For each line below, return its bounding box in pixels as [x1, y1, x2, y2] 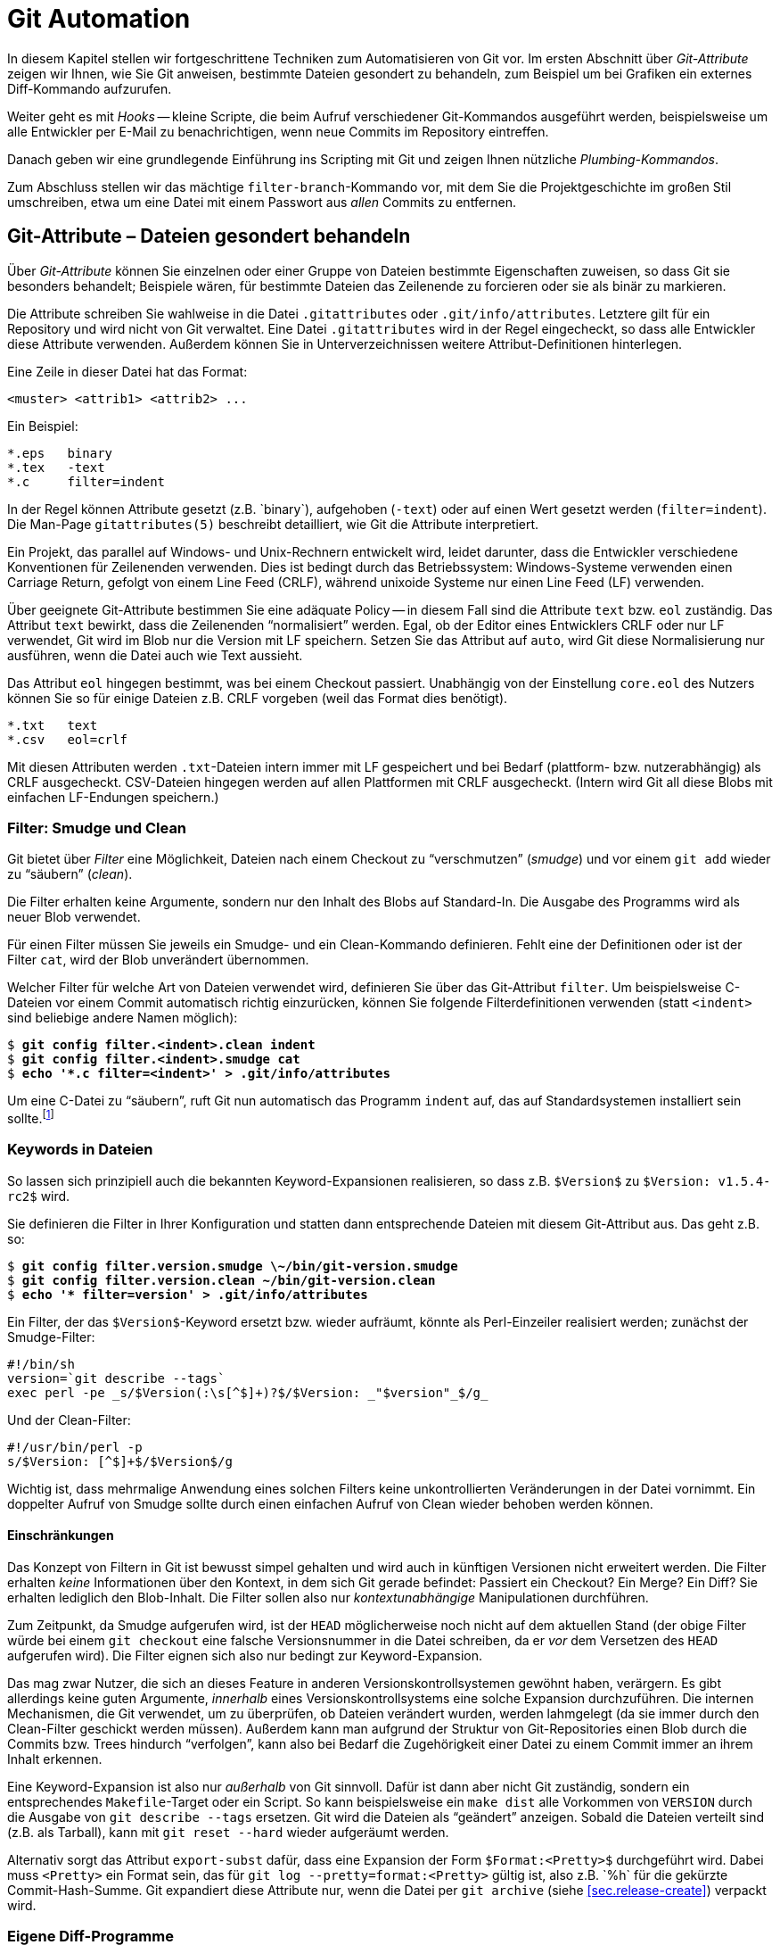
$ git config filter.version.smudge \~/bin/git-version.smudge [7, 1258, 458, 1273]
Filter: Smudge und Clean [7, 818, 187, 837]
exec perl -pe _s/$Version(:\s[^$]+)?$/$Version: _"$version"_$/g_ [7, 1385, 489, 1400]
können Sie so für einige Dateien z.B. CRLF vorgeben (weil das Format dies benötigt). [7, 690, 508, 706]
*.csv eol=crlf [7, 732, 127, 747]
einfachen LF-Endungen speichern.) [7, 789, 219, 805]
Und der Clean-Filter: [7, 1411, 131, 1428]
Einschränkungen [7, 1527, 114, 1544]
